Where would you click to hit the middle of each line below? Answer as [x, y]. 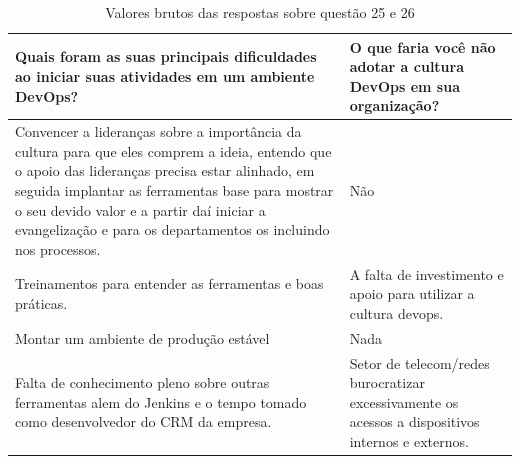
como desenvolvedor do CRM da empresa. [143, 421]
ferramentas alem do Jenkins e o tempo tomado [161, 401]
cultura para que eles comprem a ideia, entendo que [173, 150]
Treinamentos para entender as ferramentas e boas [169, 283]
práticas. [41, 303]
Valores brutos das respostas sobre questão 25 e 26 [260, 12]
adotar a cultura [407, 66]
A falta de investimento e [426, 273]
